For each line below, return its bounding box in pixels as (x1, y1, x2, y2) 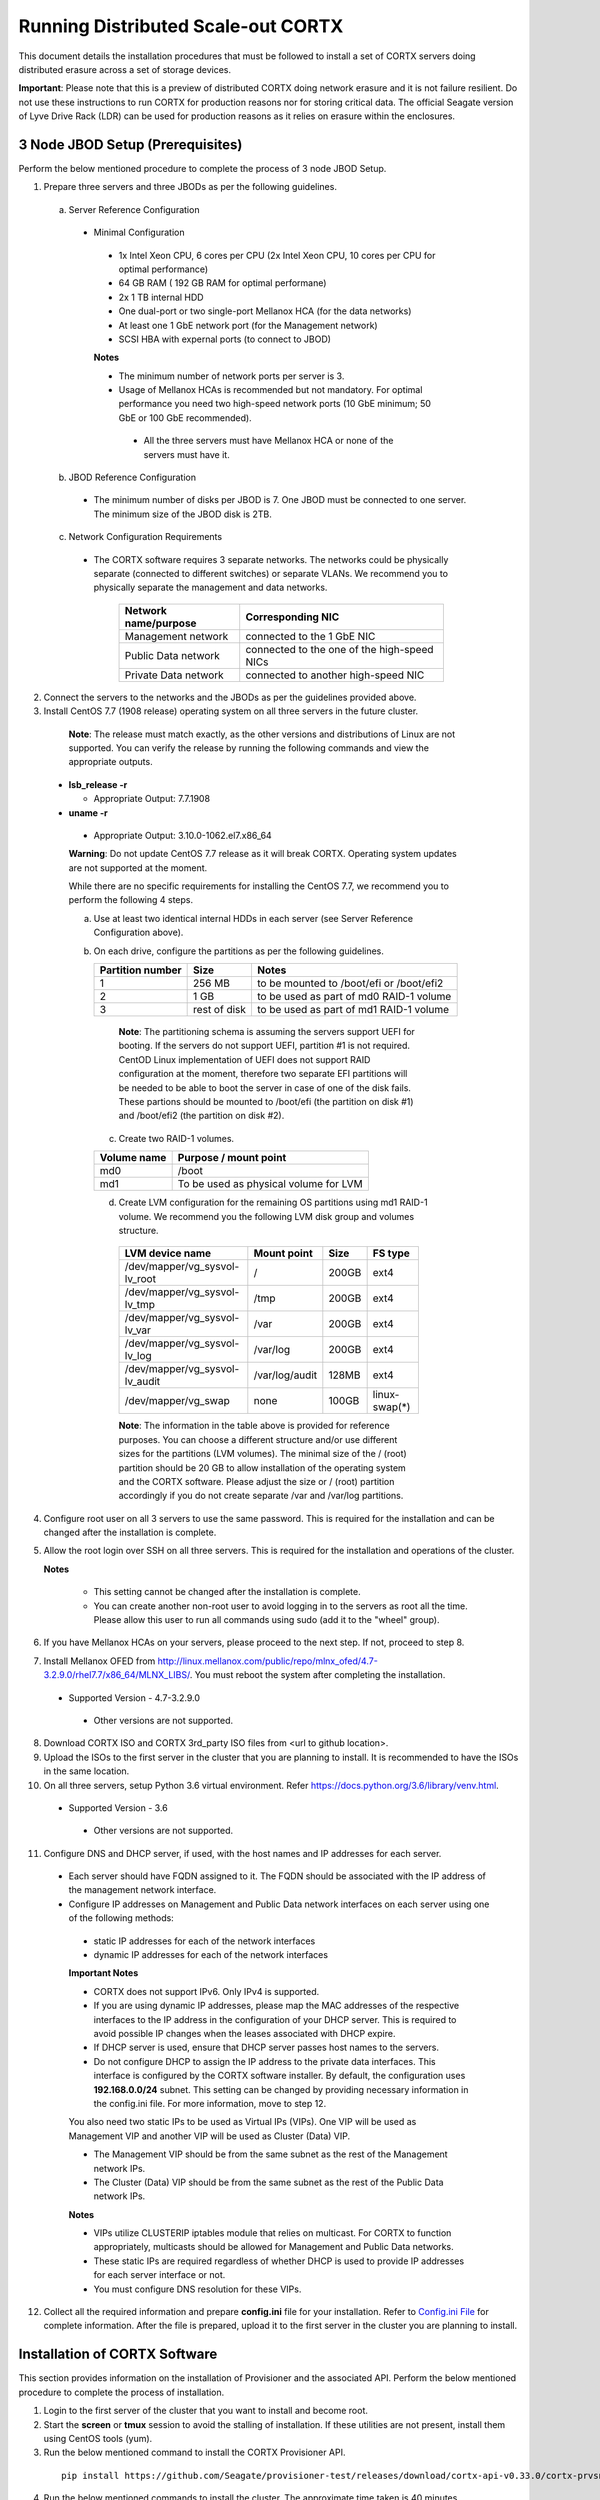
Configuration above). (93, 926, 184, 939)
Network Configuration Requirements (68, 531, 223, 543)
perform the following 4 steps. (68, 894, 194, 906)
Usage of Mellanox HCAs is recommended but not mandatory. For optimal (118, 384, 423, 396)
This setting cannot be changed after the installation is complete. (93, 1586, 361, 1598)
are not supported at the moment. (68, 861, 208, 874)
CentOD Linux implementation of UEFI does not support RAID (118, 1053, 371, 1065)
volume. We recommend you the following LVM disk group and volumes (118, 1210, 415, 1222)
